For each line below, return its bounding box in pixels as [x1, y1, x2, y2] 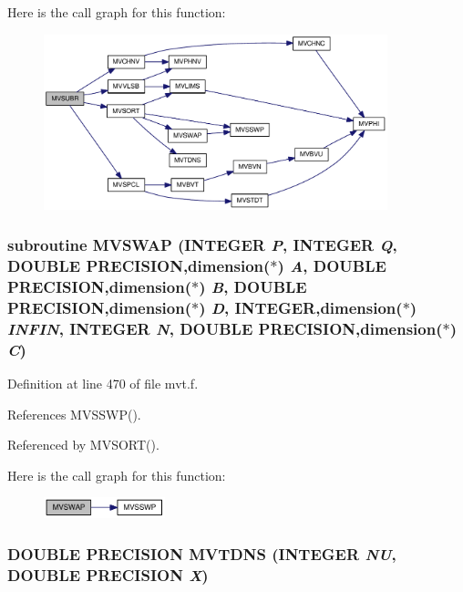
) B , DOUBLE [199, 275, 307, 297]
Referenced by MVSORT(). [7, 435, 159, 454]
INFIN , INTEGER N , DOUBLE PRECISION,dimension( [7, 317, 443, 339]
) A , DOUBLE [277, 254, 386, 276]
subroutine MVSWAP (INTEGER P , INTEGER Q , [7, 234, 397, 256]
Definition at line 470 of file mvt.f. [7, 373, 199, 392]
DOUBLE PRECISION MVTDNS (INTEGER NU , [7, 542, 396, 565]
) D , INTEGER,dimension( [199, 296, 403, 318]
